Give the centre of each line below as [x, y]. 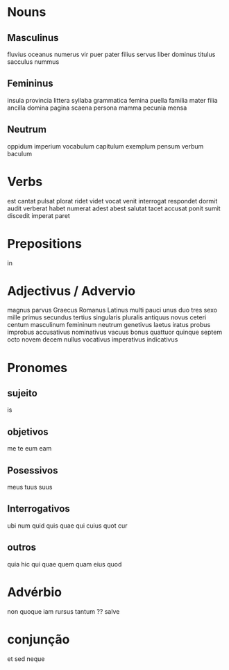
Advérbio [35, 592]
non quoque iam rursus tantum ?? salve [63, 611]
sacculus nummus [33, 62]
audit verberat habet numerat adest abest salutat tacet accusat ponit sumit [114, 208]
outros [22, 547]
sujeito [23, 393]
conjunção [39, 639]
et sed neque [26, 659]
